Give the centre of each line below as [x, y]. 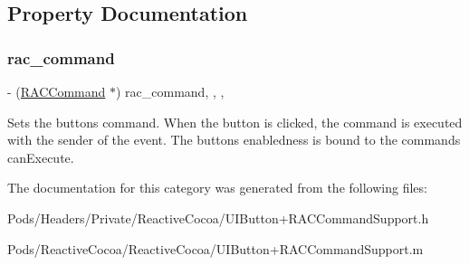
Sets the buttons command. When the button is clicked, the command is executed [235, 122]
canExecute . [41, 157]
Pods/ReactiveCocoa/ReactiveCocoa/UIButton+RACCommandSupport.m [215, 248]
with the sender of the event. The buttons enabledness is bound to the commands [234, 140]
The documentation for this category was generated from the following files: [217, 188]
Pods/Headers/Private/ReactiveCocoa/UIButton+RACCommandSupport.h [218, 218]
